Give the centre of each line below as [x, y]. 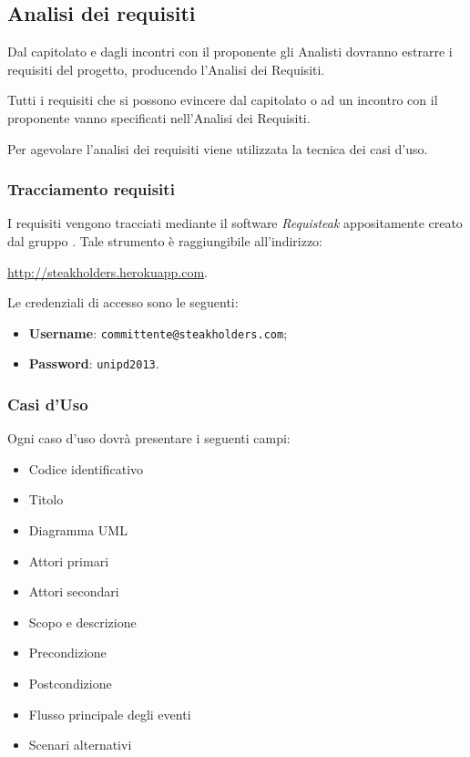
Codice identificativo [86, 468]
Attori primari [69, 560]
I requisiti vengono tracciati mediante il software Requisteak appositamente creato [235, 223]
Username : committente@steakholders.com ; [158, 332]
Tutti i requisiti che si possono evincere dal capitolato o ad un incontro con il [223, 100]
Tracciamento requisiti [91, 189]
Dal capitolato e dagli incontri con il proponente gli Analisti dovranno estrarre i [230, 52]
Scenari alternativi [80, 745]
